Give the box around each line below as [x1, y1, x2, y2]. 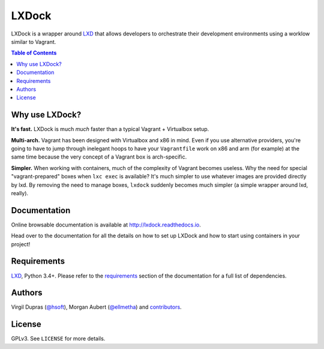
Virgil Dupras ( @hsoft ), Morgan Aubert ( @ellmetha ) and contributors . [11, 303, 182, 311]
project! [11, 240, 31, 247]
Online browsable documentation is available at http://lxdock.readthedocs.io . [11, 221, 201, 228]
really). [11, 189, 29, 196]
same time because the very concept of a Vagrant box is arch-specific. [11, 153, 187, 160]
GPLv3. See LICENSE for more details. [11, 335, 106, 342]
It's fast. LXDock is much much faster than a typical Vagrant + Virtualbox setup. [11, 126, 209, 133]
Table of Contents [11, 49, 57, 56]
